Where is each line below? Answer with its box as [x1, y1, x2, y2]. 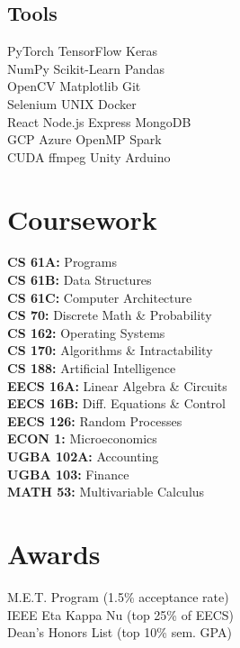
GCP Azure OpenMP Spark [7, 130, 162, 149]
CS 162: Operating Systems [7, 323, 165, 342]
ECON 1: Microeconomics [7, 429, 157, 448]
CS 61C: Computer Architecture [7, 287, 192, 306]
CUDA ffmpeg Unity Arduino [7, 147, 171, 166]
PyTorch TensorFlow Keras [7, 41, 158, 60]
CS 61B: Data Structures [7, 270, 152, 289]
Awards [7, 534, 101, 571]
